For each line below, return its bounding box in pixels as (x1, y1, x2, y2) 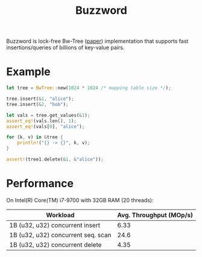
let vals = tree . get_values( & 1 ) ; (6, 112, 90, 118)
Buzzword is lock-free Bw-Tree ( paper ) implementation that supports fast (6, 37, 189, 45)
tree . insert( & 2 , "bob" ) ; (6, 101, 69, 107)
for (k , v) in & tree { (6, 134, 63, 140)
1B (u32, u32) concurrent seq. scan (9, 231, 112, 239)
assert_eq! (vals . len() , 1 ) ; (6, 118, 77, 124)
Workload (46, 211, 75, 219)
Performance (6, 177, 74, 190)
